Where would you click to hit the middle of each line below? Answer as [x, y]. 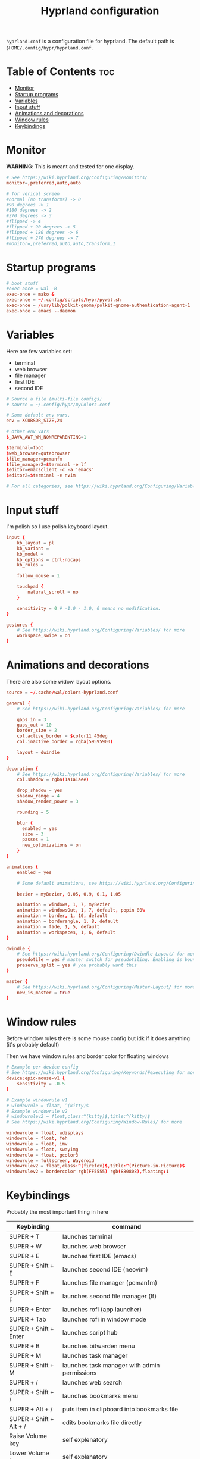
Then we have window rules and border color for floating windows [88, 1056]
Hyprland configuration [100, 11]
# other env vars [28, 432]
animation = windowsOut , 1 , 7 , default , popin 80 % [81, 910]
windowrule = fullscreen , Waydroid [50, 1161]
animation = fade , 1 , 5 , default [58, 926]
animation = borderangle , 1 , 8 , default [68, 921]
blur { [25, 823]
